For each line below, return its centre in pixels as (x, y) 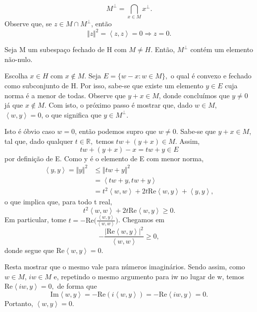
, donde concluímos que (194, 95)
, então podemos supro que (115, 131)
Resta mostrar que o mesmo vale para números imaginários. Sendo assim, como (125, 267)
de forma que (77, 286)
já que (14, 105)
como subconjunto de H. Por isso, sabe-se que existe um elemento (104, 85)
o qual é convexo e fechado (211, 76)
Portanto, (19, 303)
